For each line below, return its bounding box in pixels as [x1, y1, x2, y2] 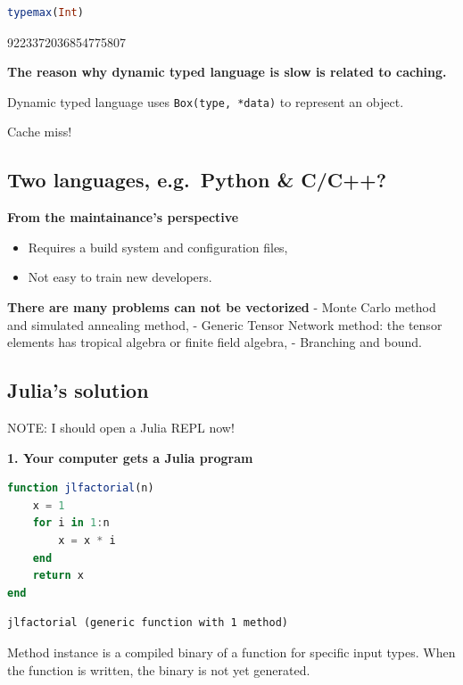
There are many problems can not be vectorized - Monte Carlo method [7, 298, 436, 317]
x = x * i [58, 533, 116, 547]
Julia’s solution [7, 376, 149, 404]
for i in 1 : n [32, 516, 110, 530]
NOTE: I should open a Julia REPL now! [7, 418, 235, 436]
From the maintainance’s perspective [7, 208, 239, 227]
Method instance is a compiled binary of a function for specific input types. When [7, 642, 456, 661]
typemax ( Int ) [7, 6, 84, 19]
